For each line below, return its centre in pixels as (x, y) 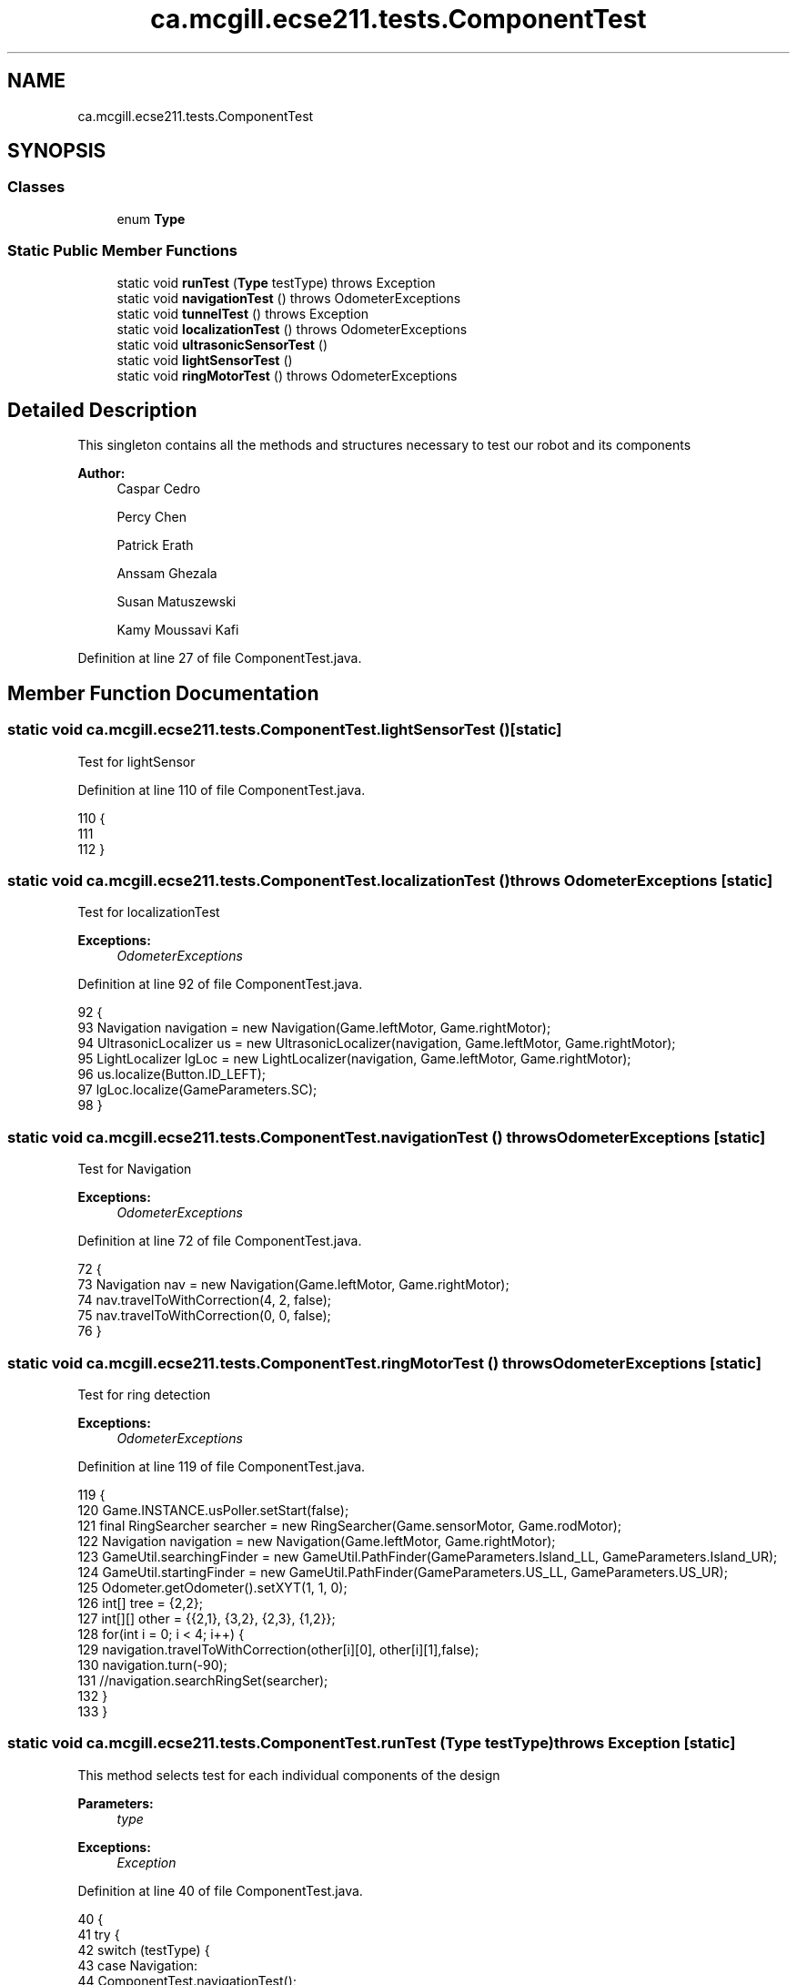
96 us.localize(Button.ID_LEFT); (172, 1074)
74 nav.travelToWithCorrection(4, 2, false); (205, 1300)
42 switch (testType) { (144, 1949)
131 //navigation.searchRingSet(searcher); (203, 1680)
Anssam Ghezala (167, 574)
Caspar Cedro (159, 489)
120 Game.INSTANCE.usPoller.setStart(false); (213, 1510)
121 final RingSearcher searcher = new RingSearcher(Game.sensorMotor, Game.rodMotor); (349, 1525)
